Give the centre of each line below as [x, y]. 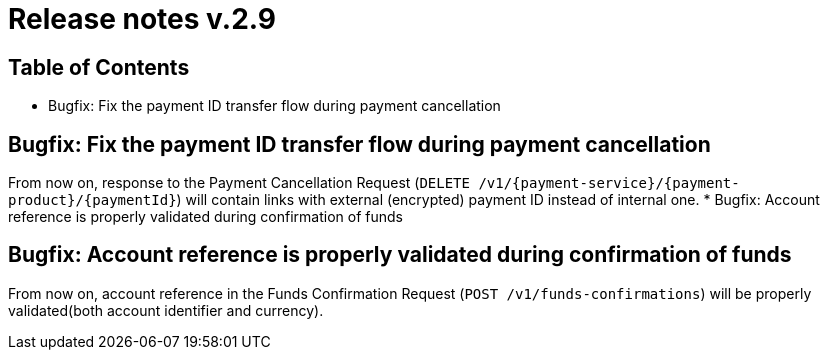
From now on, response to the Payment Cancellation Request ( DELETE [239, 183]
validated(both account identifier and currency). [166, 310]
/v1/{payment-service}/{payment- [609, 183]
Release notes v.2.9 [142, 19]
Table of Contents [99, 67]
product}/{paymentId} [92, 200]
